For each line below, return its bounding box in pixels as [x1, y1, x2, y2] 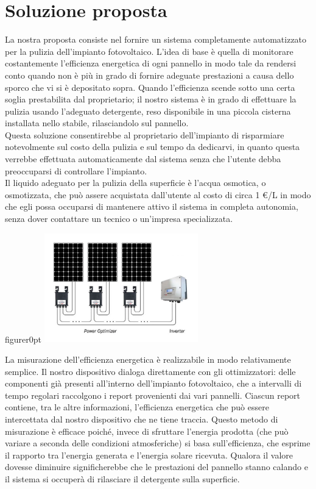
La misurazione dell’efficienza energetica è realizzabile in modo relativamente [5, 352, 291, 365]
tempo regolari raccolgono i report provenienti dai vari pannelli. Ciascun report [5, 388, 301, 401]
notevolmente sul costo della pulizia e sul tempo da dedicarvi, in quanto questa [5, 140, 300, 153]
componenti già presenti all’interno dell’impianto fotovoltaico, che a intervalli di [5, 377, 302, 390]
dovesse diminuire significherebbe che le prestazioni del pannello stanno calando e [5, 460, 308, 473]
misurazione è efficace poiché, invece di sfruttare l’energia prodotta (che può [5, 424, 289, 437]
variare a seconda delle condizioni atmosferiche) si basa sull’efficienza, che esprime [5, 437, 311, 449]
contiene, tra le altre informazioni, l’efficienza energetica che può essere [5, 401, 269, 413]
